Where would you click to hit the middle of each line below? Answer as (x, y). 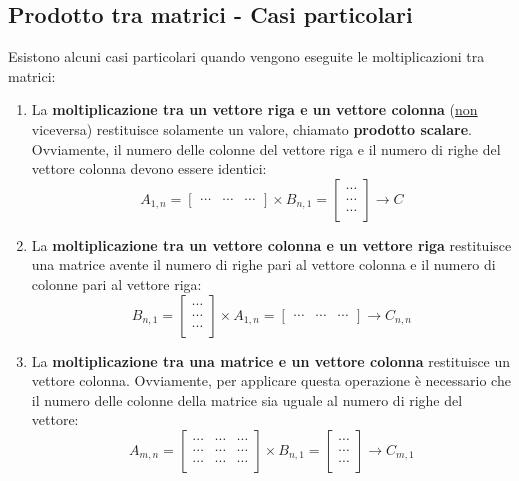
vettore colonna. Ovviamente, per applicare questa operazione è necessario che (271, 380)
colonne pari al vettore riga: (116, 283)
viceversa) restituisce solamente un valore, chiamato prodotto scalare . (251, 128)
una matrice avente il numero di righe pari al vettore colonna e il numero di (263, 264)
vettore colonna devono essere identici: (149, 168)
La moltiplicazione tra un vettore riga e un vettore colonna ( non (254, 109)
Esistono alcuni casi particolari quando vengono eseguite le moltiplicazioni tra (246, 56)
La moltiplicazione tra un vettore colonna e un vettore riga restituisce (271, 244)
